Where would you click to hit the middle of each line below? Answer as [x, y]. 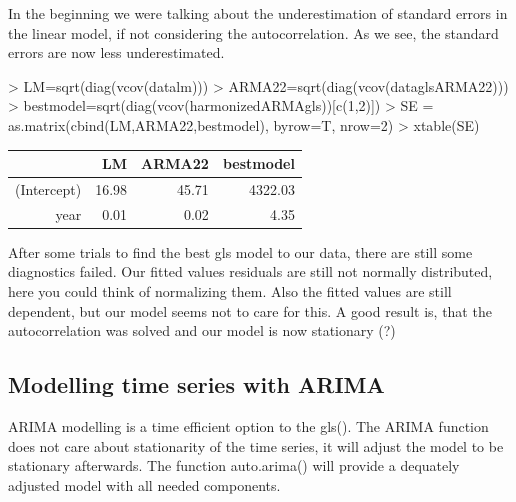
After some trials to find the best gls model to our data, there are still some [240, 251]
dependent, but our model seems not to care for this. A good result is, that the [250, 310]
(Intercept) [48, 188]
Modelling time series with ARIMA [196, 384]
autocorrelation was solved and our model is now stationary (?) [202, 330]
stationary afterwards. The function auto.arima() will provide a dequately [234, 465]
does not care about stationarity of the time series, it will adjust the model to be [256, 445]
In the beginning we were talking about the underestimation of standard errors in [258, 13]
